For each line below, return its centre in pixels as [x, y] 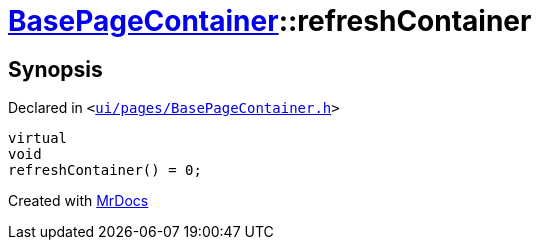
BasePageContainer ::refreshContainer [270, 21]
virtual [38, 138]
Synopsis [55, 69]
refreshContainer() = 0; [105, 170]
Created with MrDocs [78, 201]
